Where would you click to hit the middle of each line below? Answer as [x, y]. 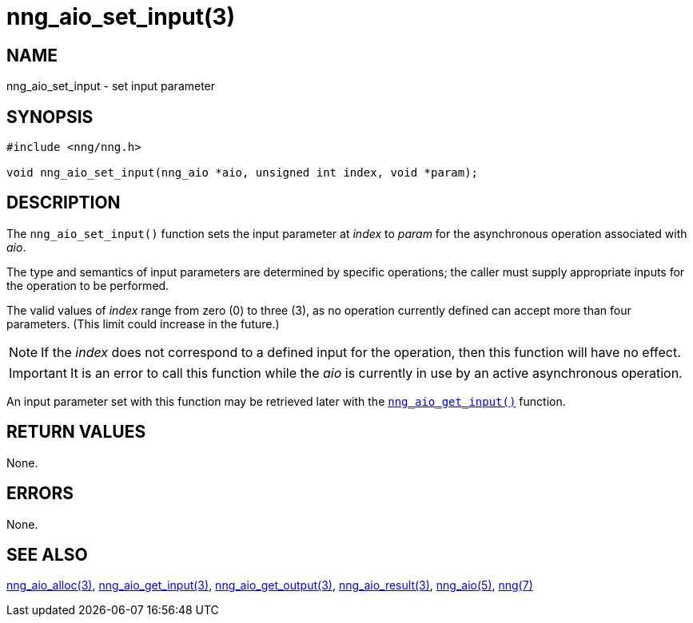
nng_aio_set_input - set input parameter [111, 86]
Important [38, 373]
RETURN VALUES [76, 432]
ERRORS [40, 494]
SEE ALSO [47, 554]
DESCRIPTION [64, 203]
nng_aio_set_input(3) [121, 17]
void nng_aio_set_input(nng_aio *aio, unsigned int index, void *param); [243, 173]
